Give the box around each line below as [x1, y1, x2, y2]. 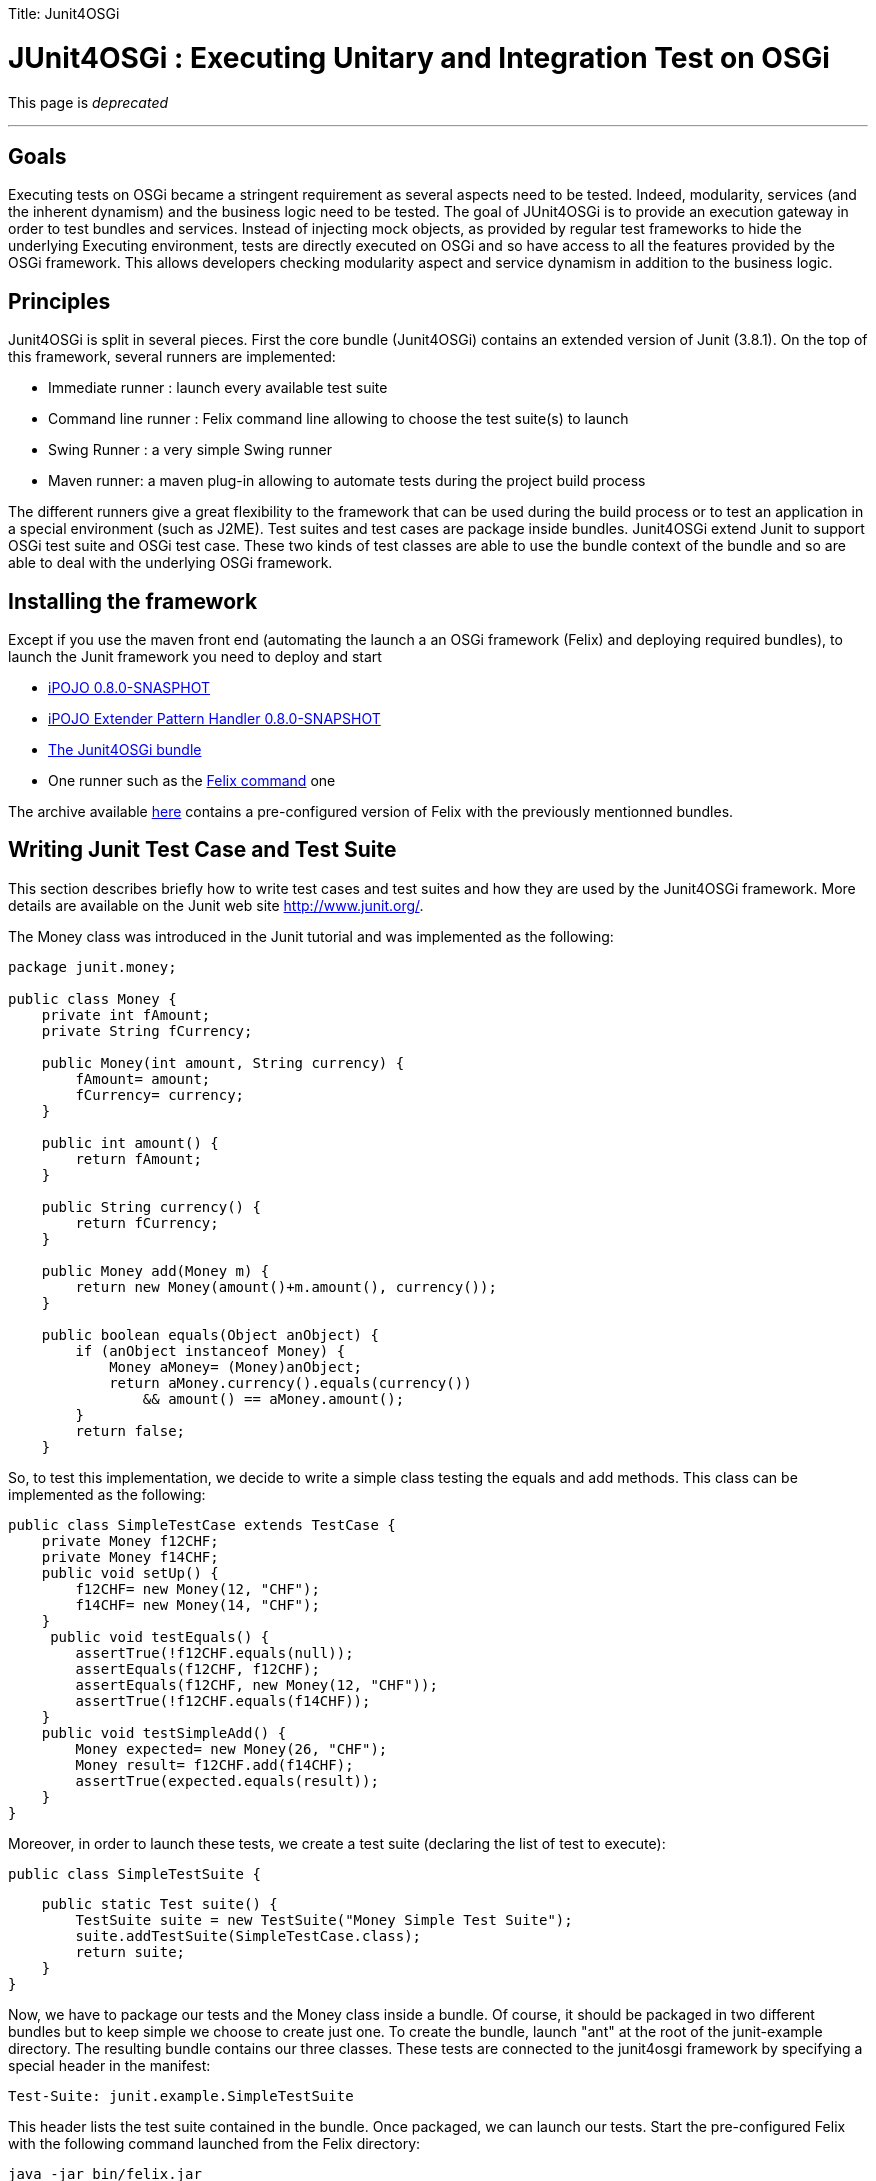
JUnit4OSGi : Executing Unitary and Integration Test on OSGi [8, 40, 830, 75]
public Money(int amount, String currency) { [41, 1054, 405, 1071]
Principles [8, 288, 111, 314]
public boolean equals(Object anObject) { [41, 1326, 379, 1343]
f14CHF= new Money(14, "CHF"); [75, 1596, 320, 1613]
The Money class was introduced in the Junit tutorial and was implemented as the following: [8, 927, 614, 945]
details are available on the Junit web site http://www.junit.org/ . [8, 896, 424, 914]
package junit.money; [8, 958, 177, 975]
